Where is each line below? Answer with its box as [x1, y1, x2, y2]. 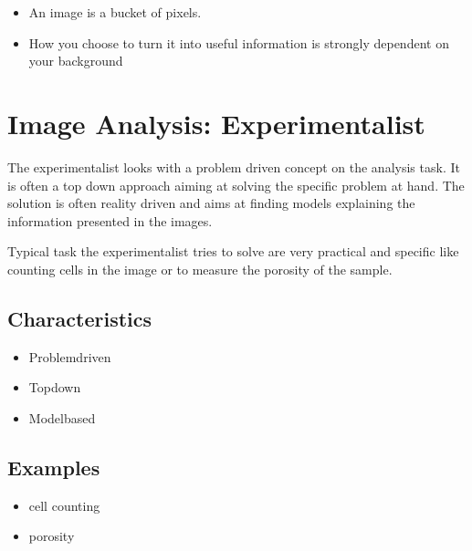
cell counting [28, 495, 100, 515]
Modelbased [28, 408, 96, 427]
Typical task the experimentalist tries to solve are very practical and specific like [7, 242, 459, 261]
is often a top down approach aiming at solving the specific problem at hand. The [7, 175, 465, 194]
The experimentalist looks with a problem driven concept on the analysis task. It [7, 157, 460, 176]
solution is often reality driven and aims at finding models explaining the [7, 193, 415, 213]
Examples [7, 452, 100, 481]
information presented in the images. [7, 211, 213, 230]
